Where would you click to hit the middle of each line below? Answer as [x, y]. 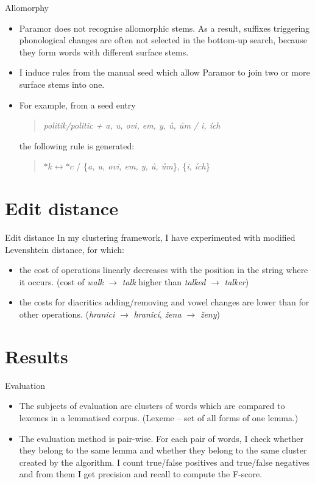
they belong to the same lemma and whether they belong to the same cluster [163, 450]
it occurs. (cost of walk [61, 281]
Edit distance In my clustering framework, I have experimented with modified [150, 237]
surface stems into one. [62, 84]
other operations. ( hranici [67, 314]
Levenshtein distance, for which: [65, 249]
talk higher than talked [164, 281]
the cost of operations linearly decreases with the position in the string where [164, 270]
